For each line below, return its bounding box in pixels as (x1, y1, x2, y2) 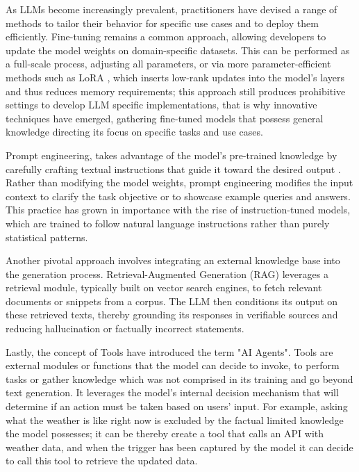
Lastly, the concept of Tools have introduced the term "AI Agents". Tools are (6, 344, 333, 359)
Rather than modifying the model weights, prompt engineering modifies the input (6, 175, 353, 190)
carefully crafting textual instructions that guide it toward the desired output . (6, 161, 341, 176)
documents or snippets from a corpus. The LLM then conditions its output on (6, 293, 338, 308)
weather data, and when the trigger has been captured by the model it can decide (6, 439, 353, 454)
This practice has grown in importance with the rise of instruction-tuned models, (6, 202, 351, 217)
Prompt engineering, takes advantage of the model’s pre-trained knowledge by (6, 147, 337, 162)
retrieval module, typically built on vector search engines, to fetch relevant (6, 280, 322, 295)
